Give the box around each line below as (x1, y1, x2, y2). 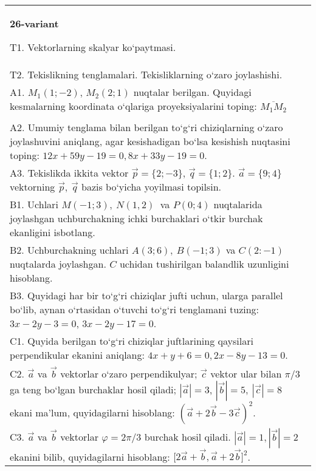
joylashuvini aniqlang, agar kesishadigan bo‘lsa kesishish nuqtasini (10, 134, 290, 148)
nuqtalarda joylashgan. (10, 257, 106, 271)
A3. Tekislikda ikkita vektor (10, 166, 129, 180)
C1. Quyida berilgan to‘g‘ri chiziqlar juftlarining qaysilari (10, 334, 253, 348)
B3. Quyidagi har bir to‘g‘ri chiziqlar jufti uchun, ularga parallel (10, 288, 283, 302)
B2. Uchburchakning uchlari (10, 243, 129, 257)
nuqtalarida (213, 197, 263, 211)
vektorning (10, 180, 55, 194)
